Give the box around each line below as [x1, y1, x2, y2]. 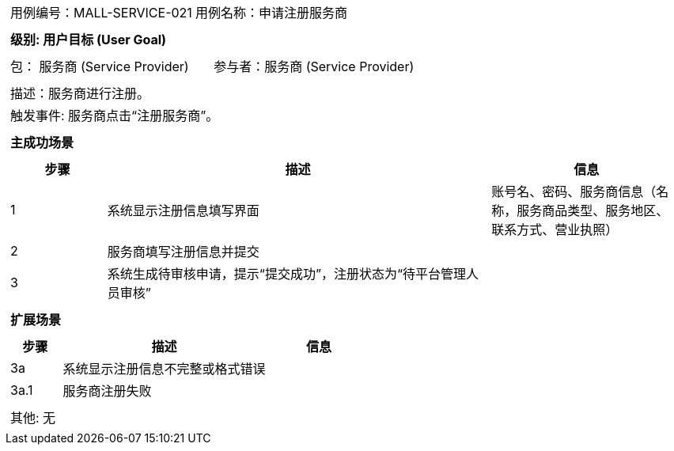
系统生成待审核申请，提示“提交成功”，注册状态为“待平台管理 [107, 266, 466, 282]
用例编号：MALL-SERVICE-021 [10, 5, 192, 21]
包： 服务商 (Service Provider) [10, 59, 189, 74]
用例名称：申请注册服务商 [195, 5, 347, 21]
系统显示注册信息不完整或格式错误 [62, 361, 266, 377]
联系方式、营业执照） [491, 222, 619, 237]
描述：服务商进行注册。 [10, 85, 150, 101]
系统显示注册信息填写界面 [107, 203, 259, 218]
